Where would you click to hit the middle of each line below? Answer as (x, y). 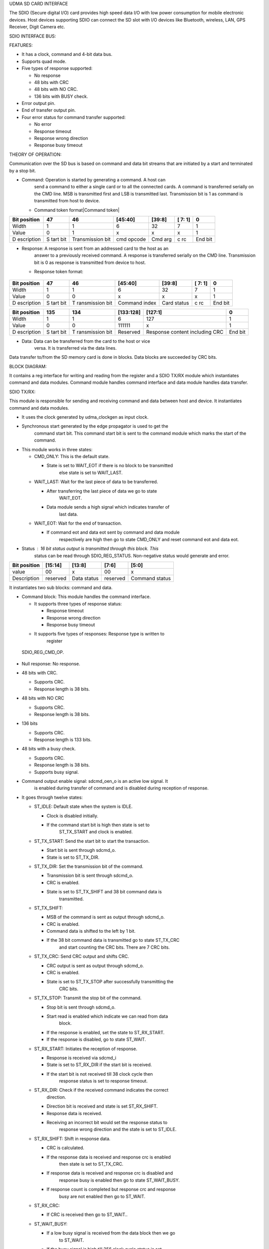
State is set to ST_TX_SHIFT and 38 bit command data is (104, 892)
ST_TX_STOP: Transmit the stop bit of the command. (88, 998)
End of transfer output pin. (49, 110)
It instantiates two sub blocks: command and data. (61, 588)
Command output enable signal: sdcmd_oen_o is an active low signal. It (95, 781)
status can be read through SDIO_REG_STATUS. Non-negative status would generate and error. (132, 556)
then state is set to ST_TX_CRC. (91, 1164)
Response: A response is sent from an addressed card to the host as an (95, 248)
